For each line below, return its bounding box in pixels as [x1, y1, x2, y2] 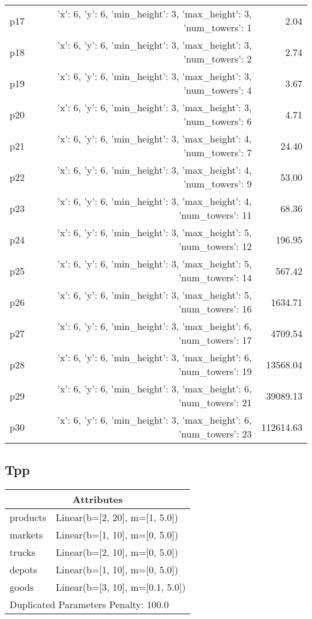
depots [10, 563, 37, 577]
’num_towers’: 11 [178, 208, 252, 222]
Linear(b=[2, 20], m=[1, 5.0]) [56, 510, 178, 525]
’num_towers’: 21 [178, 395, 252, 409]
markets [10, 528, 43, 542]
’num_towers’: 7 [183, 145, 252, 159]
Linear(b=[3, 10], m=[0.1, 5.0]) [56, 580, 186, 594]
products [10, 510, 47, 525]
